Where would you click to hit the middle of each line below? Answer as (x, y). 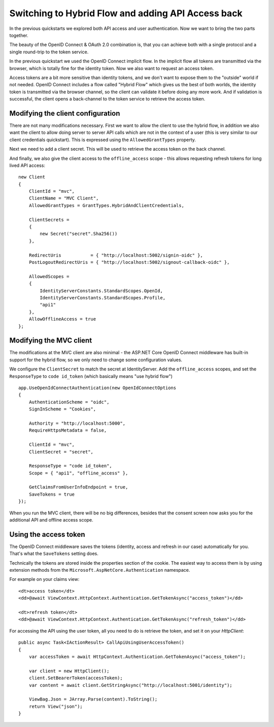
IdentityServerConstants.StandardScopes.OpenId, (101, 291)
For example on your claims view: (44, 579)
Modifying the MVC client (51, 341)
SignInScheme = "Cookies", (62, 409)
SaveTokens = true (52, 494)
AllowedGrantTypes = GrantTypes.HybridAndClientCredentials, (107, 205)
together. (19, 35)
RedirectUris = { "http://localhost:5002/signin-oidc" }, (116, 255)
